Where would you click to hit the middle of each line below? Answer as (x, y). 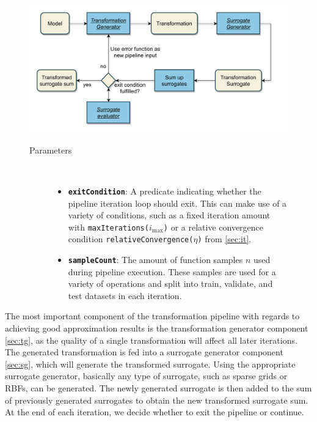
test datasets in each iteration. (125, 295)
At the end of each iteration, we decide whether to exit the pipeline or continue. (155, 412)
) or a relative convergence (213, 227)
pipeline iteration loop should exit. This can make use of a (177, 203)
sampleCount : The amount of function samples (155, 260)
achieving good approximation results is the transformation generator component (157, 328)
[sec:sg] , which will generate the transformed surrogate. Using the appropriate (150, 364)
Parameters (51, 150)
